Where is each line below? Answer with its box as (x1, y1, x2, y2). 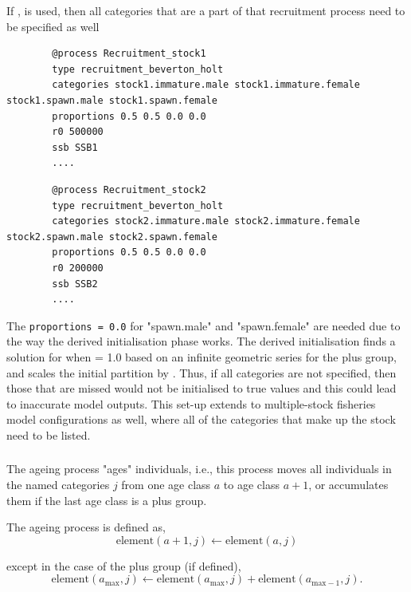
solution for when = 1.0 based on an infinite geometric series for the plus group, (6, 348, 397, 365)
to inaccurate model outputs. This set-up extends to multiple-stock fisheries (6, 395, 376, 412)
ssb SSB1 (52, 141, 98, 153)
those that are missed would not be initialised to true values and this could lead (6, 380, 397, 397)
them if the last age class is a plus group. (6, 491, 207, 508)
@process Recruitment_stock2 (52, 184, 206, 195)
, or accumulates (308, 476, 389, 493)
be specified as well (6, 18, 100, 34)
